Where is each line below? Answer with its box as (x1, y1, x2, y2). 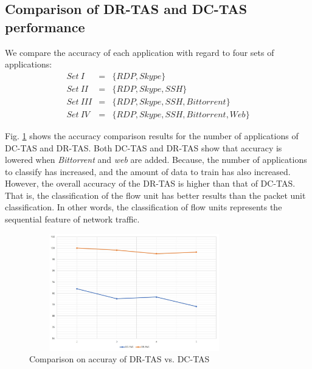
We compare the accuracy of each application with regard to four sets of (5, 46, 274, 58)
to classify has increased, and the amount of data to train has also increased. (5, 165, 291, 178)
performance (5, 17, 85, 36)
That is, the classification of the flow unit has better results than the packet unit (5, 188, 306, 201)
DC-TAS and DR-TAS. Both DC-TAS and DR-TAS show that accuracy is (5, 141, 282, 154)
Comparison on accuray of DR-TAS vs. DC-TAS (29, 353, 210, 365)
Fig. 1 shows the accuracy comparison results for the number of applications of (5, 129, 299, 142)
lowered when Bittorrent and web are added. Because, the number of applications (5, 153, 307, 166)
